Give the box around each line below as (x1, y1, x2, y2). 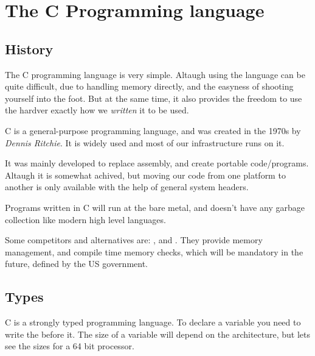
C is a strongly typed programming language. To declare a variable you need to (5, 316, 301, 329)
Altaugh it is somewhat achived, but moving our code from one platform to (5, 168, 286, 181)
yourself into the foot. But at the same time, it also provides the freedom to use (5, 91, 302, 104)
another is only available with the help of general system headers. (5, 180, 249, 193)
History (5, 39, 54, 58)
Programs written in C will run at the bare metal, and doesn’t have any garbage (5, 201, 305, 213)
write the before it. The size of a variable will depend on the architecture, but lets (5, 327, 310, 340)
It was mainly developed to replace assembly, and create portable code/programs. (5, 157, 309, 169)
